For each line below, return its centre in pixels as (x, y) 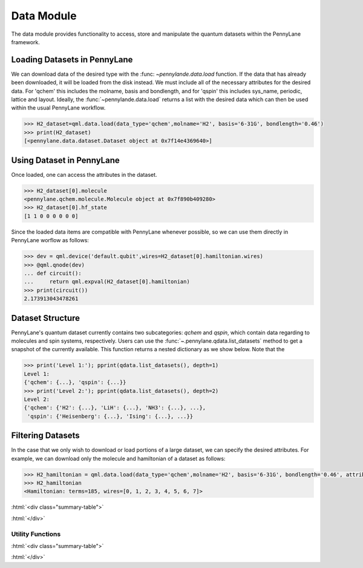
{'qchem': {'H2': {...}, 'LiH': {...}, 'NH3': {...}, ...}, (115, 408)
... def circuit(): (53, 273)
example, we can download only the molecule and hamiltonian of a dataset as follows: (118, 458)
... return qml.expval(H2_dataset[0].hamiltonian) (107, 282)
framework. (26, 42)
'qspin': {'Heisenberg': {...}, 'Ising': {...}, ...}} (110, 416)
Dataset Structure (46, 318)
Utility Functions (36, 534)
